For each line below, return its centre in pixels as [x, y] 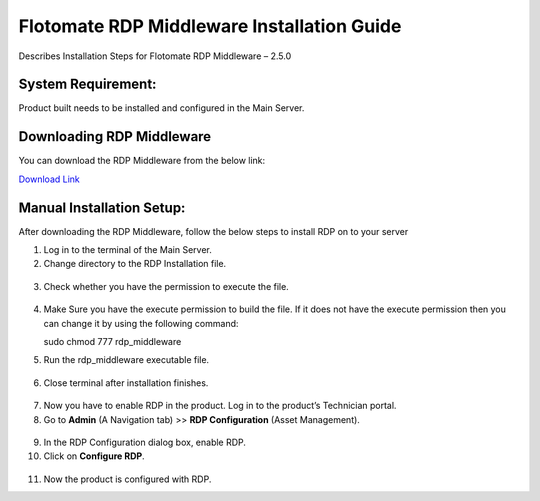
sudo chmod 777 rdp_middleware [112, 341]
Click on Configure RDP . [94, 456]
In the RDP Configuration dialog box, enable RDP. [145, 442]
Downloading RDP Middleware [115, 136]
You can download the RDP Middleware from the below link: [142, 161]
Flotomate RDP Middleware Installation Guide [210, 26]
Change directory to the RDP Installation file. [135, 264]
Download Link [49, 179]
